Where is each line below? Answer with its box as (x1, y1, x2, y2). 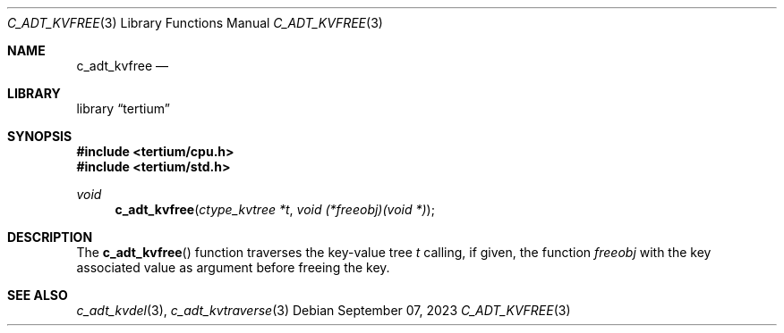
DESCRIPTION (7, 229, 93, 245)
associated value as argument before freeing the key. (76, 260, 390, 275)
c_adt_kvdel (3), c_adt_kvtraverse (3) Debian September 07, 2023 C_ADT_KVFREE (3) (76, 303, 571, 318)
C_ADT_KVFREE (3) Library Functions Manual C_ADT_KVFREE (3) (7, 15, 383, 30)
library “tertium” (76, 101, 170, 116)
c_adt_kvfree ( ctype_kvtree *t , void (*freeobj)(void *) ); (115, 202, 435, 217)
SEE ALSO (7, 287, 68, 303)
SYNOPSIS (7, 129, 72, 144)
